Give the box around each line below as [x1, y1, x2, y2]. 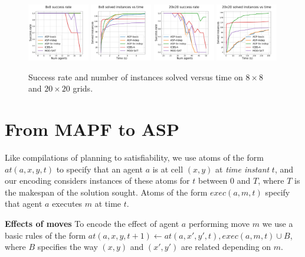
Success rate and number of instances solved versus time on [28, 70, 243, 83]
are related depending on [181, 240, 271, 253]
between [198, 174, 228, 187]
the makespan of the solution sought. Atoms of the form [5, 186, 208, 198]
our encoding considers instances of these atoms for [5, 174, 190, 187]
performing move [188, 217, 250, 229]
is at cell [152, 162, 183, 175]
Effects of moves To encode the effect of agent [5, 217, 179, 229]
